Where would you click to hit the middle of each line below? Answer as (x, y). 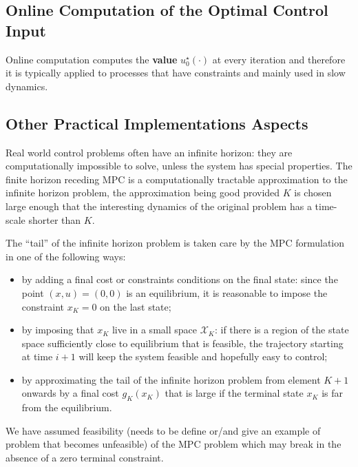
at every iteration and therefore (279, 59)
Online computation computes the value (92, 59)
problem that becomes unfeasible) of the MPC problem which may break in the (173, 444)
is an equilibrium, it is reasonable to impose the (227, 292)
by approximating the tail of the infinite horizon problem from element (171, 379)
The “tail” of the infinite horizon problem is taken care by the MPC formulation (175, 243)
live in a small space (154, 330)
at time (37, 356)
